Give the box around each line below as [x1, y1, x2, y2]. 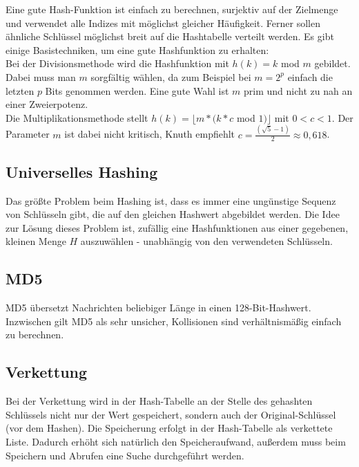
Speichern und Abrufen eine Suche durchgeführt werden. [6, 448, 244, 462]
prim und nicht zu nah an [244, 83, 353, 98]
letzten [6, 83, 35, 98]
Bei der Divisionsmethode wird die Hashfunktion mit [6, 56, 229, 71]
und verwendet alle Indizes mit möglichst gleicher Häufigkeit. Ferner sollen [6, 15, 320, 30]
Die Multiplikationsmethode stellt [6, 110, 148, 125]
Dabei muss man [6, 69, 76, 84]
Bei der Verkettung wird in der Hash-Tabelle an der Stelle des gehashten [6, 394, 313, 408]
